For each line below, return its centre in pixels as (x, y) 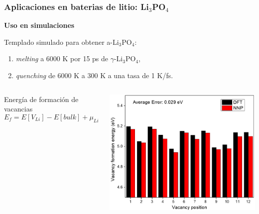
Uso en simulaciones (39, 25)
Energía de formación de (41, 99)
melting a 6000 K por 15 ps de (62, 58)
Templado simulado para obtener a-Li (62, 42)
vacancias (18, 109)
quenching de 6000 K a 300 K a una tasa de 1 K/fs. (94, 75)
